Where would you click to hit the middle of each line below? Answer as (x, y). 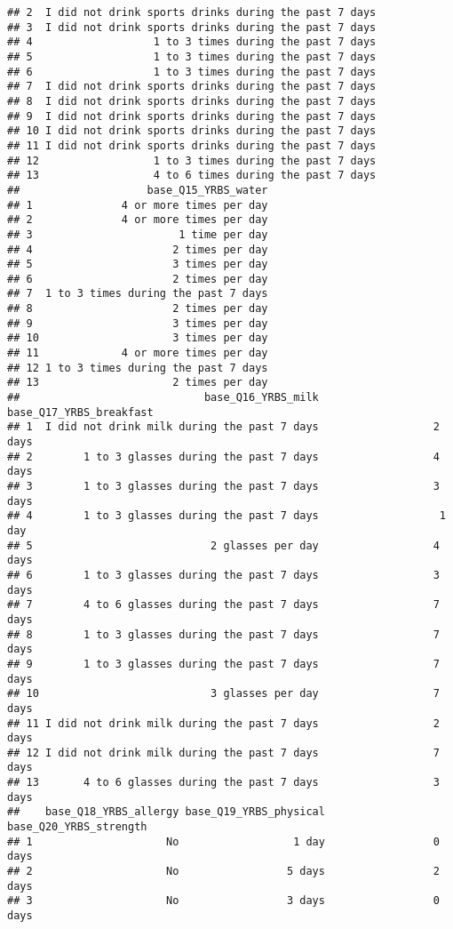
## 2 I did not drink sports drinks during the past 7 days (192, 12)
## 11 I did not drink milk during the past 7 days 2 (223, 723)
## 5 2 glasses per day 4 (223, 545)
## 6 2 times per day (138, 279)
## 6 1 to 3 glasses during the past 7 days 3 (223, 575)
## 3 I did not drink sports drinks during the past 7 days (192, 27)
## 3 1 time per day (138, 234)
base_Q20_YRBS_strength (77, 827)
